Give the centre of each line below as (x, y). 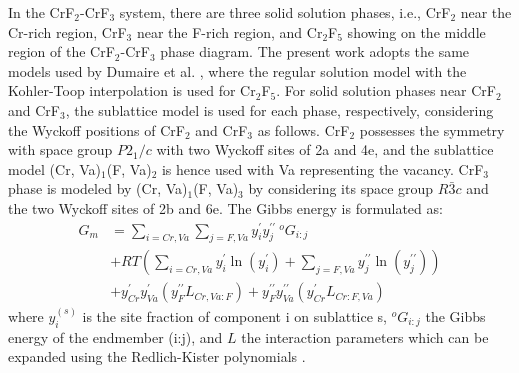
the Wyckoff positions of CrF (96, 129)
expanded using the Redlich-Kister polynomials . (157, 356)
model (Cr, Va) (54, 168)
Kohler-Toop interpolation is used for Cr (132, 90)
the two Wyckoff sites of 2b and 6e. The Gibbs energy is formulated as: (225, 207)
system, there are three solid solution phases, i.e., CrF (285, 12)
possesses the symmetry (432, 129)
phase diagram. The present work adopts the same (315, 51)
